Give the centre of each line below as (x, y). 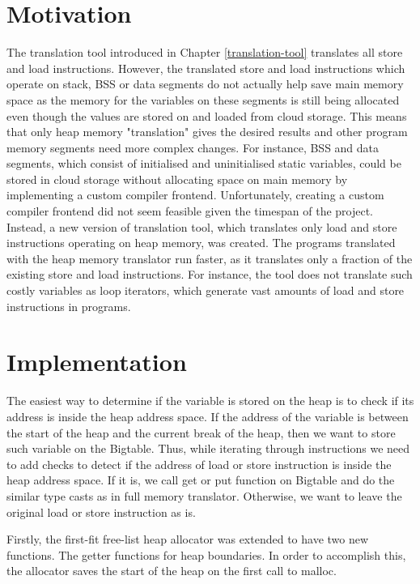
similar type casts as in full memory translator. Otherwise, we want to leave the (204, 495)
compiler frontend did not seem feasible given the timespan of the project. (190, 211)
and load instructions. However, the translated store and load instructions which (206, 68)
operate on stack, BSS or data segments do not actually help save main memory (205, 84)
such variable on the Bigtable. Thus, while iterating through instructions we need (208, 448)
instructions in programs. (69, 306)
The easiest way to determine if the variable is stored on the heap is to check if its (210, 401)
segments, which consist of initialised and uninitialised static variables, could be (204, 163)
